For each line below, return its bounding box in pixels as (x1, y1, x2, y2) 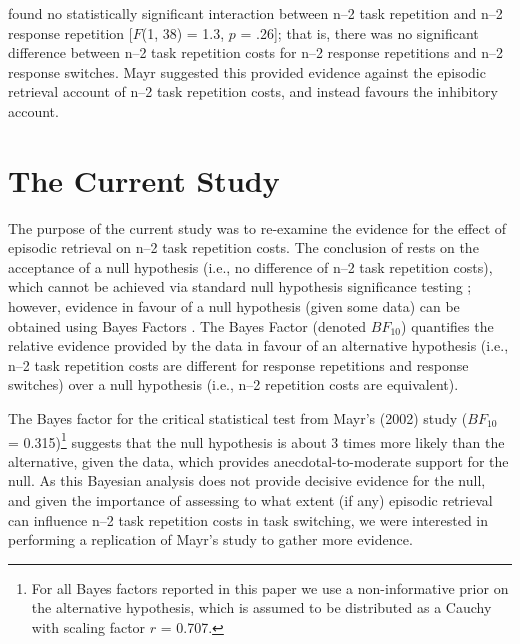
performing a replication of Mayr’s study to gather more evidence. (8, 529, 413, 550)
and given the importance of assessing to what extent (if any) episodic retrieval (8, 490, 493, 511)
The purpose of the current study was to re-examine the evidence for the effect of (8, 217, 507, 238)
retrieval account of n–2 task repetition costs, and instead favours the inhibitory (8, 81, 498, 102)
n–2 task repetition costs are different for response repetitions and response (8, 354, 469, 375)
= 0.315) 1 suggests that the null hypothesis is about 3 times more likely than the (8, 428, 505, 452)
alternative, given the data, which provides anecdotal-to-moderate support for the (8, 450, 509, 471)
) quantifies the (401, 315, 494, 336)
